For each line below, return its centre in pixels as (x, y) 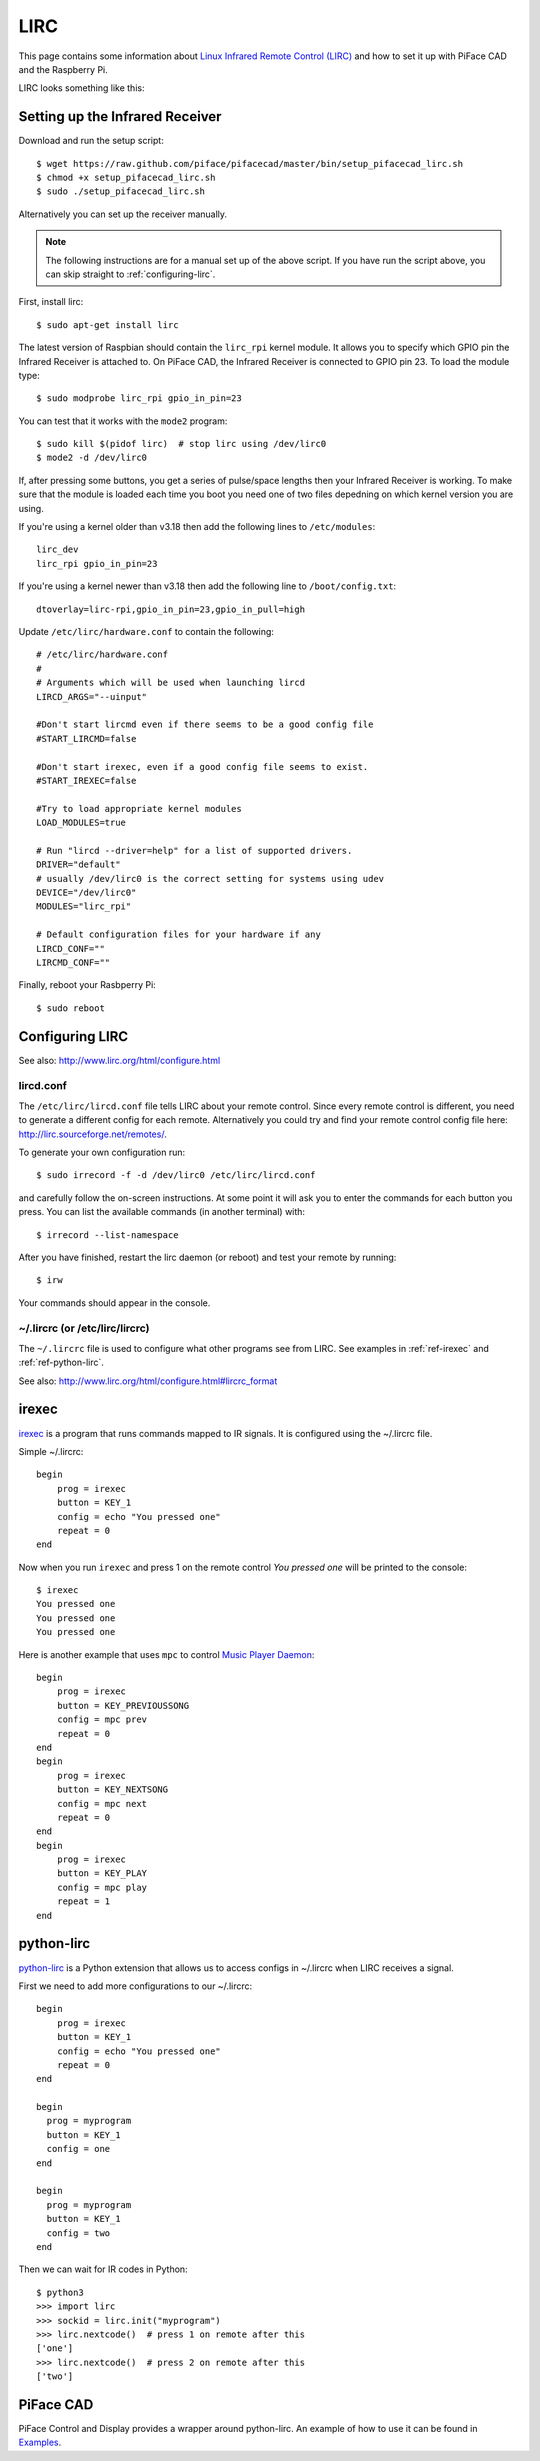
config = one (78, 2149)
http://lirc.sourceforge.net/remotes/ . (92, 1134)
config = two (78, 2233)
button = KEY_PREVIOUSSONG (123, 1705)
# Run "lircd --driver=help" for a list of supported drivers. (194, 850)
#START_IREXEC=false (86, 780)
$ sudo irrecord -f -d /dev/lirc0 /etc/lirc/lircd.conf (176, 1175)
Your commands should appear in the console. (114, 1302)
